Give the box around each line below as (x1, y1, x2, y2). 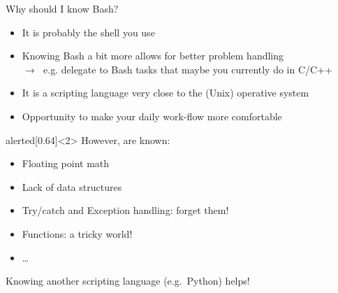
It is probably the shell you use (22, 24, 155, 39)
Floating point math (22, 156, 110, 171)
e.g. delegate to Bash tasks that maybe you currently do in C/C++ (43, 62, 332, 76)
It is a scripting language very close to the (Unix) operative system (22, 85, 309, 100)
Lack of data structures (22, 179, 122, 194)
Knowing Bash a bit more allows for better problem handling (22, 48, 284, 63)
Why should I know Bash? (6, 1, 119, 15)
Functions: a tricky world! (22, 226, 133, 241)
